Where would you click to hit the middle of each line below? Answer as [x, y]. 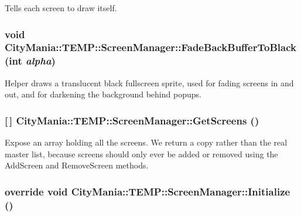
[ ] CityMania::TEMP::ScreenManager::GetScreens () [132, 120]
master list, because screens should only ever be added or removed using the [141, 153]
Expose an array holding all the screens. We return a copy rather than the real [146, 142]
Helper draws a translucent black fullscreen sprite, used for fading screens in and [149, 82]
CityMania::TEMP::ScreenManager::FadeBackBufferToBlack [150, 47]
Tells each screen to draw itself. [61, 8]
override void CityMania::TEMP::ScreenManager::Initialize [148, 191]
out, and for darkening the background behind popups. [103, 94]
